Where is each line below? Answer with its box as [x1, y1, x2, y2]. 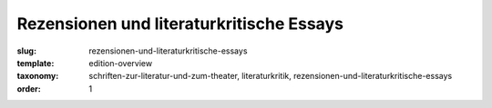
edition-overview [88, 57, 153, 68]
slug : [16, 45, 36, 56]
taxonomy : [16, 71, 59, 82]
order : [16, 83, 41, 94]
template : [16, 57, 55, 68]
